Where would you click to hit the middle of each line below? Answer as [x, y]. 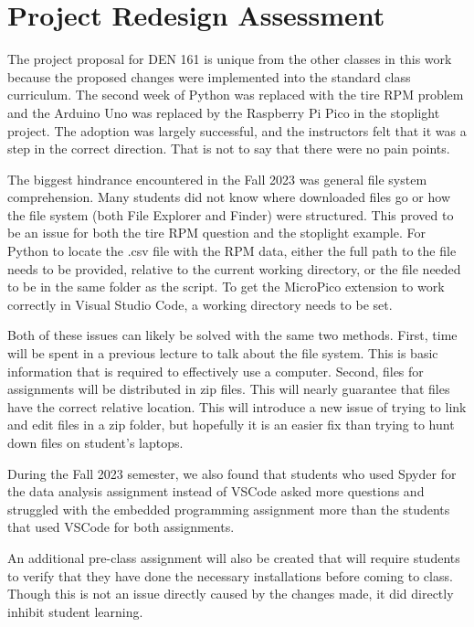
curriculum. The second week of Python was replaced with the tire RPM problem [236, 95]
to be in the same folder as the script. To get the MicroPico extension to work [226, 287]
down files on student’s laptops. [95, 442]
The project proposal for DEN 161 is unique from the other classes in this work [230, 59]
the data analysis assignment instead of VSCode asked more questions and [216, 491]
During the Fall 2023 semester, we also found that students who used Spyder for [232, 473]
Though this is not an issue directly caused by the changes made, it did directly [231, 594]
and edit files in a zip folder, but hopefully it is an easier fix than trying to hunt [231, 425]
